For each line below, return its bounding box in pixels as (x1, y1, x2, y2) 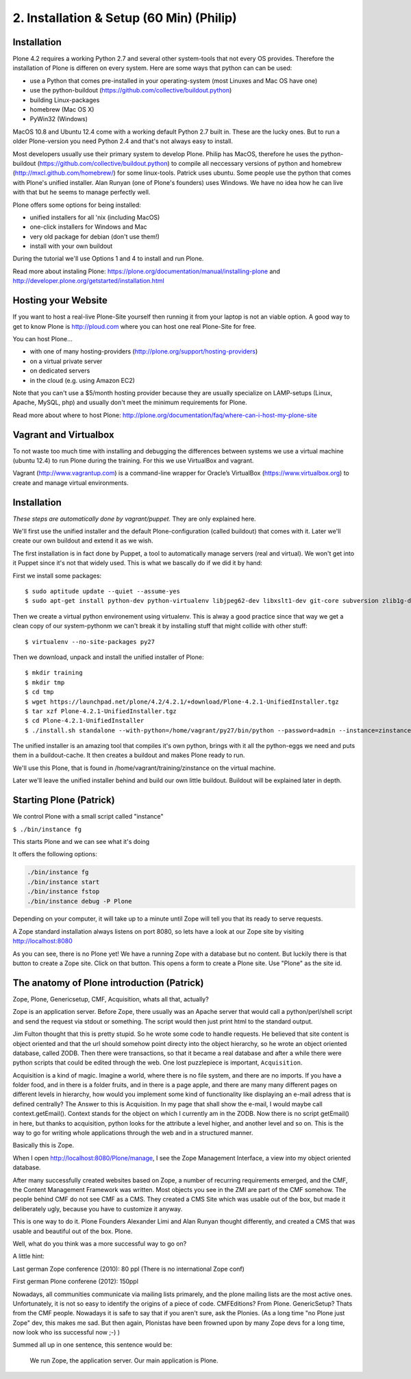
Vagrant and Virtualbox (12, 429, 114, 440)
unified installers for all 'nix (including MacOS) (29, 213, 160, 221)
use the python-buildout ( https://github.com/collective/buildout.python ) (29, 86, 232, 95)
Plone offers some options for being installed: (12, 201, 142, 209)
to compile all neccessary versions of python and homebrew (171, 159, 342, 167)
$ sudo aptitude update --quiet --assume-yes (25, 588, 181, 595)
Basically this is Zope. (12, 1141, 75, 1150)
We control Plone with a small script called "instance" (12, 812, 164, 821)
